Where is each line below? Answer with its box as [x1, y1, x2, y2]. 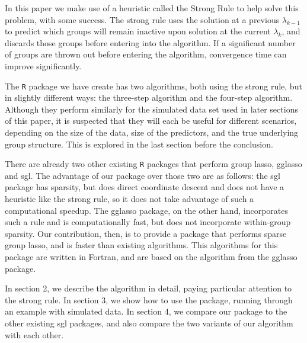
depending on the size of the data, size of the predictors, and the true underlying [5, 126, 299, 138]
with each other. [5, 328, 64, 341]
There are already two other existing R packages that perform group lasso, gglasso [5, 158, 302, 170]
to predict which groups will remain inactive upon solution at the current [5, 25, 271, 37]
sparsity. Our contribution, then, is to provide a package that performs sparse [5, 227, 287, 239]
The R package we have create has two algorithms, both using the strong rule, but [5, 79, 302, 92]
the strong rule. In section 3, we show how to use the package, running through [5, 293, 293, 306]
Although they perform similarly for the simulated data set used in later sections [5, 102, 298, 115]
